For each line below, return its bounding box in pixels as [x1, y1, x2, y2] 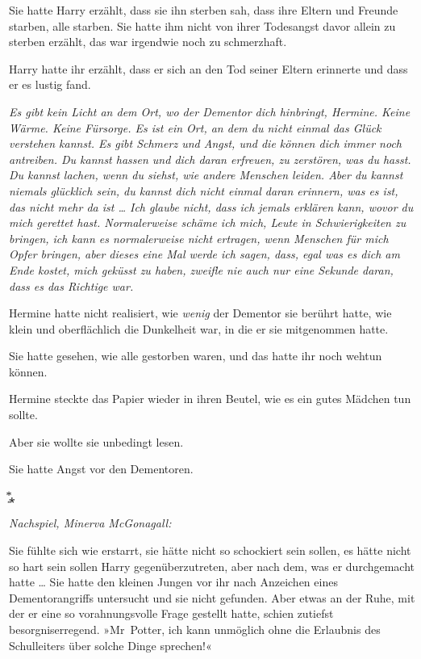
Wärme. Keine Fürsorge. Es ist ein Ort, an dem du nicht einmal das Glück [9, 119, 381, 136]
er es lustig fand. [9, 76, 91, 93]
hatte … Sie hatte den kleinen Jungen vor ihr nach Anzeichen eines [9, 573, 338, 590]
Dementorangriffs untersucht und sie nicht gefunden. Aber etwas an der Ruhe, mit [9, 589, 415, 606]
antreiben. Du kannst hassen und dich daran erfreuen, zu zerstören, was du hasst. [9, 150, 411, 167]
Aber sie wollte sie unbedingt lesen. [9, 433, 184, 450]
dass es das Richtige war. [9, 277, 134, 294]
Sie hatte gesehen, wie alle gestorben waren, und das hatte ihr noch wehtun [9, 347, 382, 364]
